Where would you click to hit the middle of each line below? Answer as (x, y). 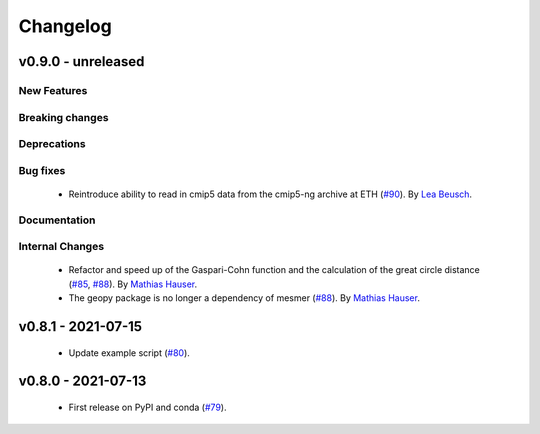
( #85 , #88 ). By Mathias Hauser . (133, 284)
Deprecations (52, 144)
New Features (53, 90)
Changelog (65, 26)
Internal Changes (61, 247)
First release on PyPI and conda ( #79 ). (147, 407)
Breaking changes (63, 117)
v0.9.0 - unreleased (81, 61)
